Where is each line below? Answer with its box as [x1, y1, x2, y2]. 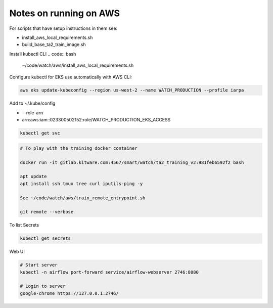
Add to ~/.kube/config [9, 100, 56, 106]
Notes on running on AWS [9, 8, 120, 19]
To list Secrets [9, 222, 39, 228]
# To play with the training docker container [20, 145, 138, 151]
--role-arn [22, 109, 43, 116]
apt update [20, 173, 47, 180]
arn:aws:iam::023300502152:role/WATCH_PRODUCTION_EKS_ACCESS [22, 117, 171, 123]
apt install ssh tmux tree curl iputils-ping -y [20, 181, 143, 187]
